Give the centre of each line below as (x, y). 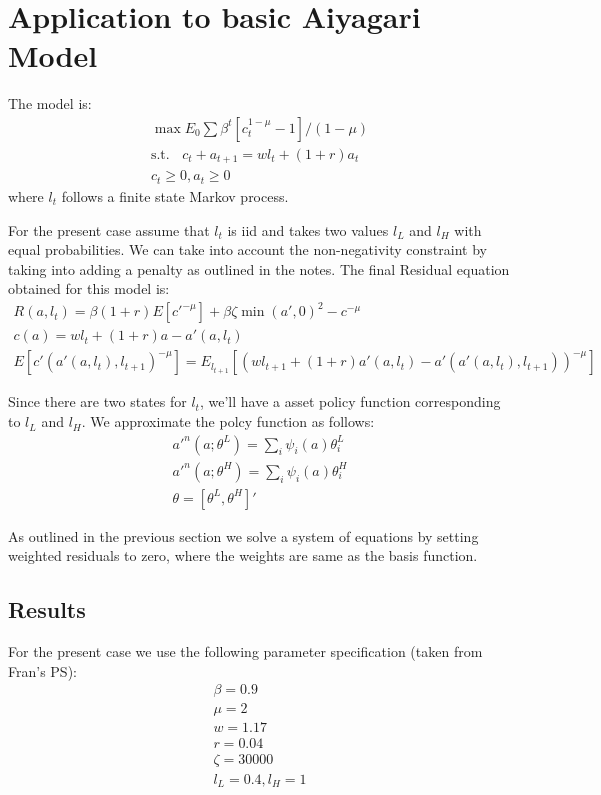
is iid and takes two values (308, 229)
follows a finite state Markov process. (175, 195)
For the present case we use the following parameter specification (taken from (245, 651)
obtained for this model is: (89, 288)
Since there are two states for (97, 401)
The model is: (50, 103)
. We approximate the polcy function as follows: (228, 421)
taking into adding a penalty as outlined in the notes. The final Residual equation (259, 268)
